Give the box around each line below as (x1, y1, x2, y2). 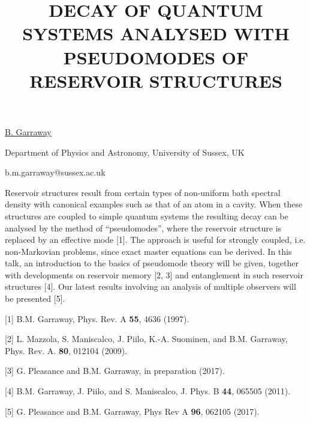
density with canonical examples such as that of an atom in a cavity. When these (5, 198, 303, 210)
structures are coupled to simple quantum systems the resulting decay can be (5, 209, 288, 222)
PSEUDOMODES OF (63, 44, 249, 69)
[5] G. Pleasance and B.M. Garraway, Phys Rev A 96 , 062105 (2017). (5, 405, 260, 417)
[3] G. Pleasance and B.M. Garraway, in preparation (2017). (5, 364, 225, 377)
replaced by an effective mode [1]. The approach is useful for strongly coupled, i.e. (5, 233, 306, 246)
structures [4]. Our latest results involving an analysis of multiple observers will (5, 280, 296, 293)
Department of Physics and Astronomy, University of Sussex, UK (5, 145, 245, 158)
